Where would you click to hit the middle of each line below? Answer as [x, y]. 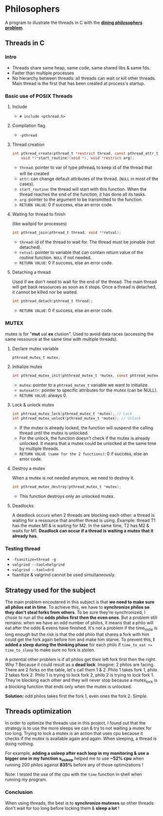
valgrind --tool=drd [33, 570]
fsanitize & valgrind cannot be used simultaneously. [64, 575]
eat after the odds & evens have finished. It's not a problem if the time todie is [81, 628]
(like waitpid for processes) [39, 224]
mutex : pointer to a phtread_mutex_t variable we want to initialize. [84, 385]
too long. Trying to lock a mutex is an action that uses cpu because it [74, 733]
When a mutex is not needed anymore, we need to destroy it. [73, 478]
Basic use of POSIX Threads [39, 96]
